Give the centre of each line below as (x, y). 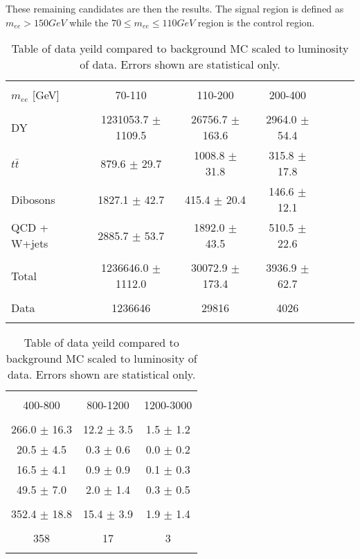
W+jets (30, 243)
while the (89, 22)
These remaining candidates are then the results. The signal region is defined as (175, 8)
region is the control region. (256, 22)
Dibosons (33, 199)
